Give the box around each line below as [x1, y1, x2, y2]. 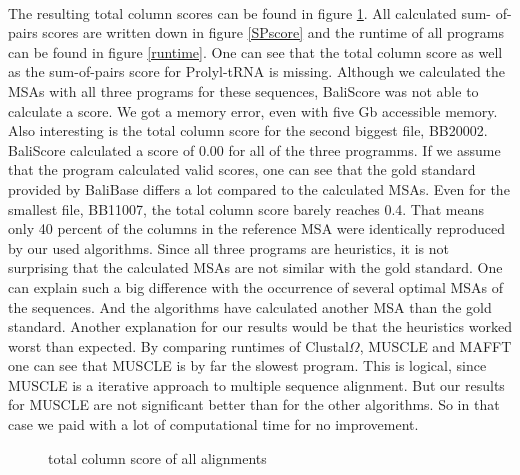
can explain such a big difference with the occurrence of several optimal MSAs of [8, 276, 504, 297]
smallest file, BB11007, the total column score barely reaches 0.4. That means [8, 198, 485, 219]
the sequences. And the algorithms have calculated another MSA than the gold [8, 296, 492, 317]
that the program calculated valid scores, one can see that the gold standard [8, 159, 476, 180]
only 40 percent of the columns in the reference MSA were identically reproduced [8, 218, 505, 239]
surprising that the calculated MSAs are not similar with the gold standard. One [8, 257, 503, 278]
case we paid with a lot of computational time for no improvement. [8, 414, 419, 435]
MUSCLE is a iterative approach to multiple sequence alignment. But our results [8, 374, 505, 395]
